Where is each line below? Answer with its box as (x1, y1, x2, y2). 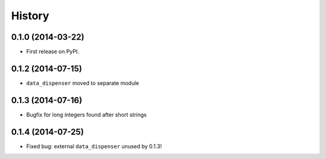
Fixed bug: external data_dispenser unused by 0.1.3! (26, 142, 162, 150)
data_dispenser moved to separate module (26, 79, 139, 87)
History (11, 9, 50, 22)
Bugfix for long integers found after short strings (26, 111, 147, 118)
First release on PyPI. (26, 48, 80, 55)
